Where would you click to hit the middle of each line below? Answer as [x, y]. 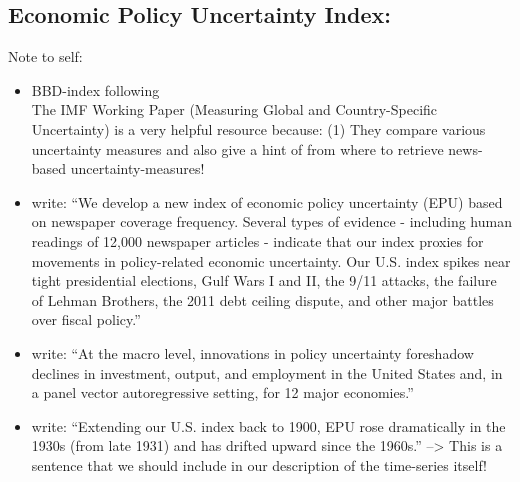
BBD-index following [95, 89]
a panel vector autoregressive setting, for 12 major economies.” [222, 392]
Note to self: [45, 56]
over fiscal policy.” [86, 319]
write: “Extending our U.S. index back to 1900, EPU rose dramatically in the [268, 425]
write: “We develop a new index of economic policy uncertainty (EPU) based [267, 201]
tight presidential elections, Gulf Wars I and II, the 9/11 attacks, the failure [264, 280]
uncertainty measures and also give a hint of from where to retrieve [237, 148]
